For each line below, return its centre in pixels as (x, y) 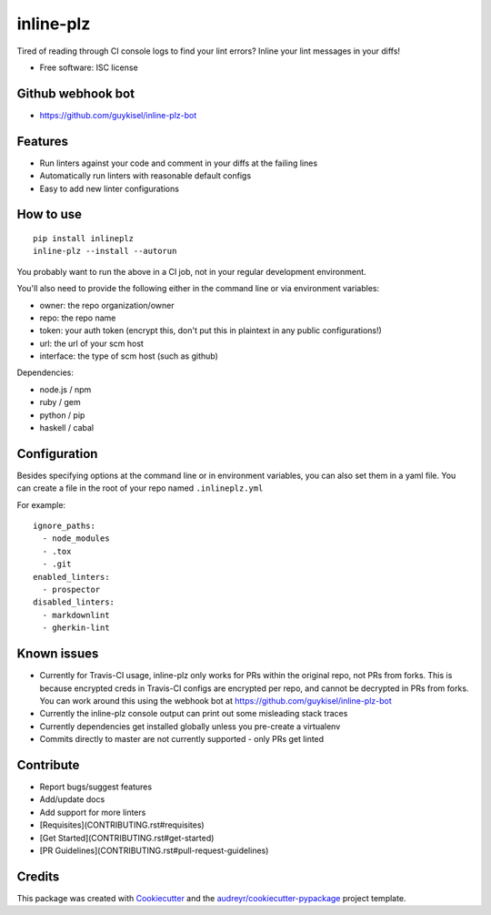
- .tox (57, 551)
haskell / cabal (67, 428)
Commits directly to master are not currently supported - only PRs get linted (182, 739)
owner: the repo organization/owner (107, 305)
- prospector (71, 590)
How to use (49, 214)
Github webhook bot (76, 93)
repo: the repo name (78, 318)
